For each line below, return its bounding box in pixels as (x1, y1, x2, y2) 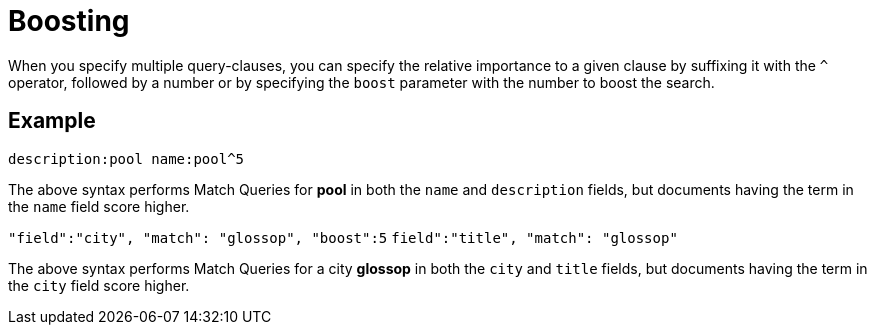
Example (8, 108, 96, 134)
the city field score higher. (8, 276, 190, 294)
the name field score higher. (8, 197, 190, 215)
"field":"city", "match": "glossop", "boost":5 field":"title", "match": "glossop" (8, 229, 678, 246)
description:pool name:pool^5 (8, 150, 245, 167)
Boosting (8, 4, 130, 38)
